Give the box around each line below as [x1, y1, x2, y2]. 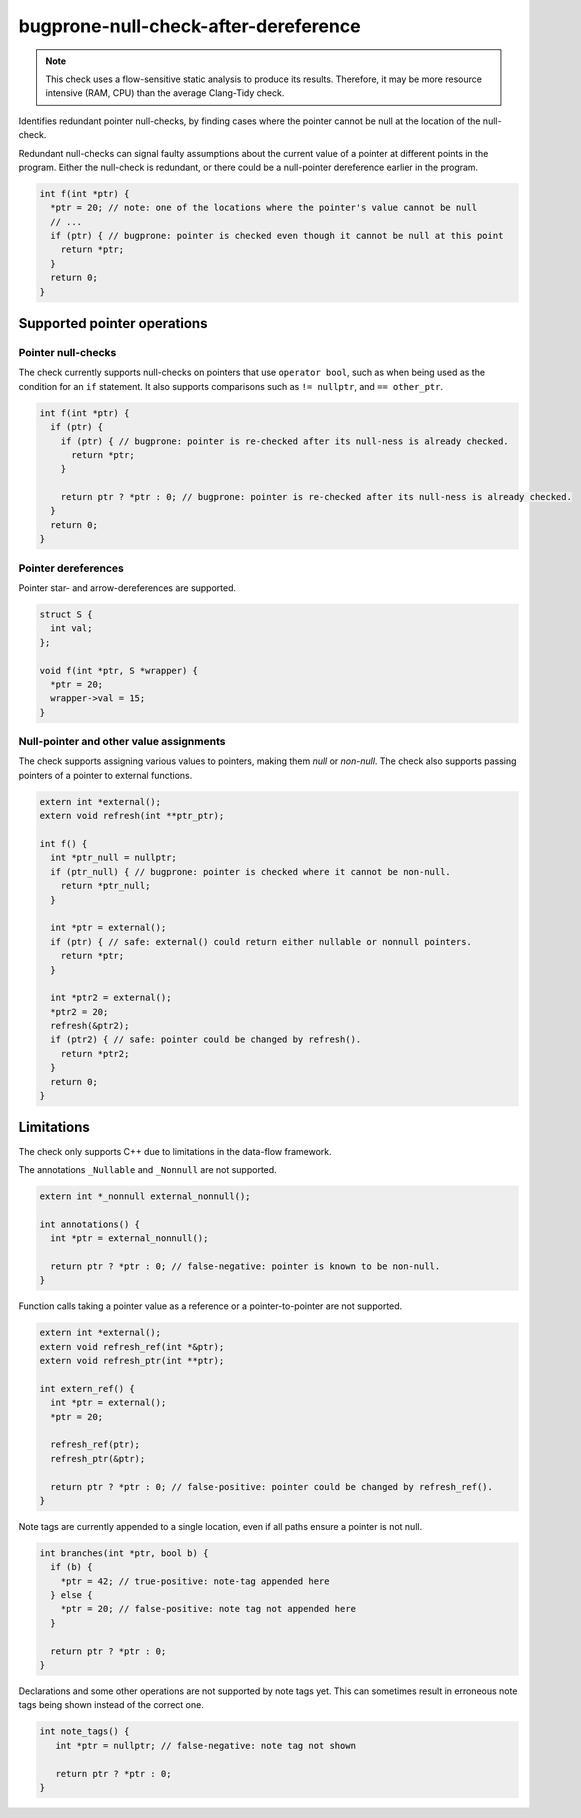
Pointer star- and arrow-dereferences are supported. [18, 581, 237, 594]
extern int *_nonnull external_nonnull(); [39, 1190, 251, 1202]
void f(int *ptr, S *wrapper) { [39, 665, 199, 676]
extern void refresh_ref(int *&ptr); [39, 1341, 225, 1352]
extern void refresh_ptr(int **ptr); [39, 1355, 225, 1366]
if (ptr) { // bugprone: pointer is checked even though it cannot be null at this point [50, 230, 504, 242]
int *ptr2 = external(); [50, 992, 172, 1004]
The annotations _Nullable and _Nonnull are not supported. [18, 1163, 277, 1175]
